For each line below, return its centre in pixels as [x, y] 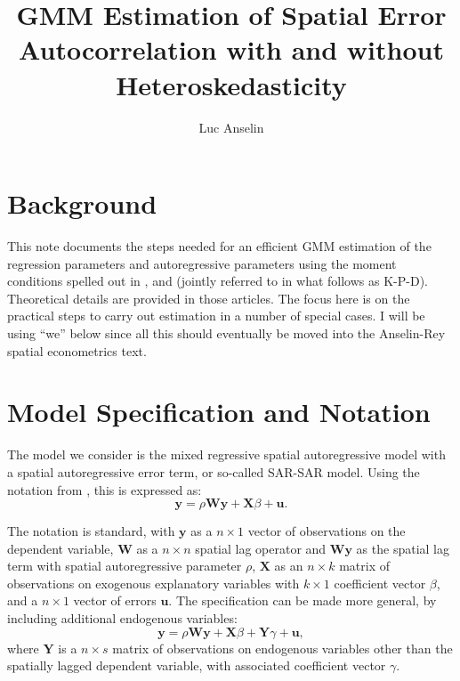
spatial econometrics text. [77, 350]
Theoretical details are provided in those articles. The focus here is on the [209, 298]
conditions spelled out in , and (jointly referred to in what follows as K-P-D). [218, 281]
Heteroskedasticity [231, 84]
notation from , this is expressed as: [105, 489]
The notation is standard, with [91, 531]
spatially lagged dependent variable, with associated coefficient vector [197, 665]
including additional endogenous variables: [122, 618]
